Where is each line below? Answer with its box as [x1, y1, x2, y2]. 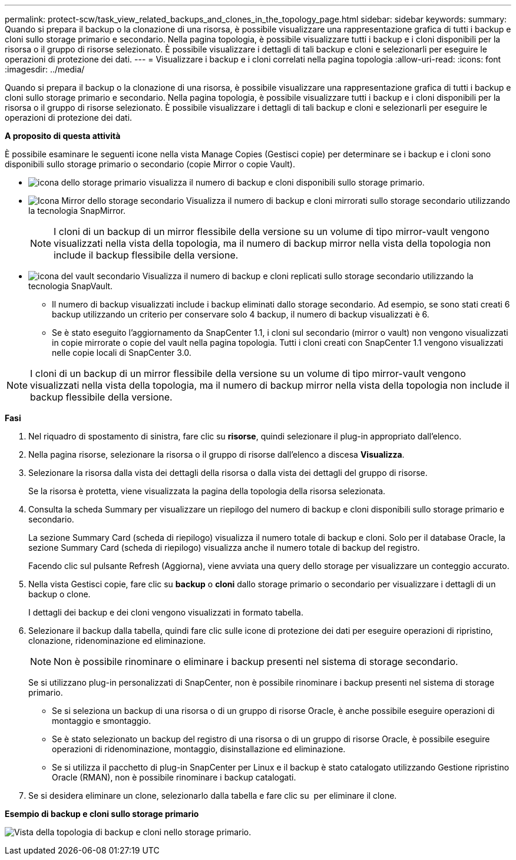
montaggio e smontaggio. [52, 716, 151, 726]
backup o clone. [28, 589, 91, 599]
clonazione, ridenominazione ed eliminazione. [28, 636, 206, 646]
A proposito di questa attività [5, 131, 121, 141]
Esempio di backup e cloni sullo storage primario [5, 809, 199, 819]
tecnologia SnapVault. [28, 281, 113, 291]
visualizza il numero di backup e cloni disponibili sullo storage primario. [148, 177, 425, 187]
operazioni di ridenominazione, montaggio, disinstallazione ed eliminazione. [52, 744, 346, 754]
